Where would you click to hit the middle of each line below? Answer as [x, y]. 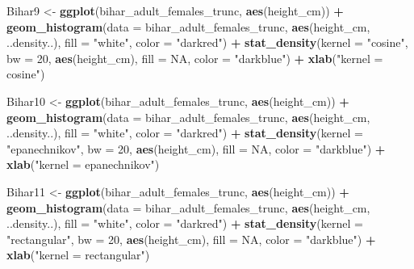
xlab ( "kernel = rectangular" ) [78, 255]
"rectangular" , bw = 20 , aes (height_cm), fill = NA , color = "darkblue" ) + [191, 239]
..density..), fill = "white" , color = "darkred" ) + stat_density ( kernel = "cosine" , [207, 42]
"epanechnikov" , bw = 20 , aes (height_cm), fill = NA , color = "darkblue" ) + [196, 148]
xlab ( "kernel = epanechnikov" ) [83, 164]
